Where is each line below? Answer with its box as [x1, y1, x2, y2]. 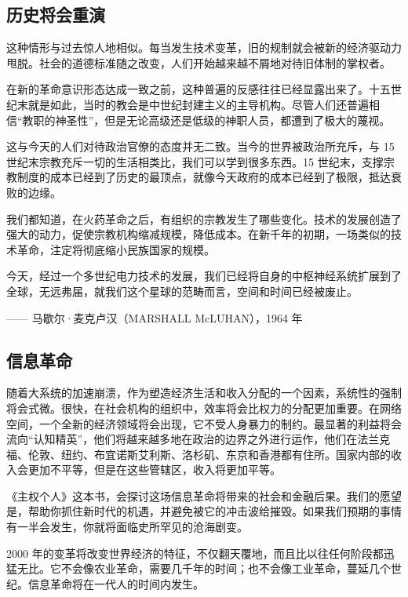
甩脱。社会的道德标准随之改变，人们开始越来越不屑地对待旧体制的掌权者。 [6, 54, 391, 71]
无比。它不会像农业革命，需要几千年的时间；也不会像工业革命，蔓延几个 [16, 560, 391, 577]
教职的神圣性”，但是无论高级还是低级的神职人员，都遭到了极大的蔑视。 [22, 111, 391, 128]
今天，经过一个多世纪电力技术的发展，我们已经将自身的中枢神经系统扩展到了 [6, 268, 402, 284]
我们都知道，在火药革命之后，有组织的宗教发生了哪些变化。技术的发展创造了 [6, 210, 402, 227]
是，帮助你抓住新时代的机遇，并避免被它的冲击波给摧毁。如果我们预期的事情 [6, 503, 402, 519]
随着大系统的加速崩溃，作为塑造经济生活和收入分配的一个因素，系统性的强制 [6, 384, 402, 401]
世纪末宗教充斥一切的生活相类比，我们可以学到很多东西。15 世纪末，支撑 [6, 153, 384, 169]
